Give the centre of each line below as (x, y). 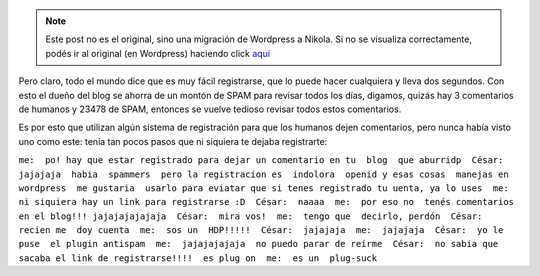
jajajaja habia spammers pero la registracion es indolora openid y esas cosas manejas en (263, 174)
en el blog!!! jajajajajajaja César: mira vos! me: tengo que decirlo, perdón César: (250, 216)
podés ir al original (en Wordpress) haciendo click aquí (157, 53)
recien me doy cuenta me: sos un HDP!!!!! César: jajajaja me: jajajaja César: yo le (261, 230)
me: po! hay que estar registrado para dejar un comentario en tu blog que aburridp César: (261, 160)
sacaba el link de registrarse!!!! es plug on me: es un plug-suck (198, 258)
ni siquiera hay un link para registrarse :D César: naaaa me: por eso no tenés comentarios (266, 202)
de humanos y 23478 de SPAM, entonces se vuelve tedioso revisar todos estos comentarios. (210, 109)
